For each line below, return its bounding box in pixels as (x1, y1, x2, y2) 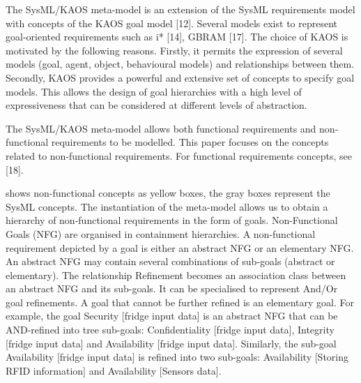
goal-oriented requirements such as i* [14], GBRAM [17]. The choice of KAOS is (6, 29, 348, 44)
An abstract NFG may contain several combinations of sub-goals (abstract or (6, 254, 335, 269)
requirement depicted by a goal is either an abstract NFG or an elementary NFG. (6, 240, 354, 255)
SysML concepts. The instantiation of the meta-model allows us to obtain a (6, 199, 328, 213)
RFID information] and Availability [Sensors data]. (6, 363, 222, 377)
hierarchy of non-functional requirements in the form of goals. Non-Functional (6, 213, 338, 227)
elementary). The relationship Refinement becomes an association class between (6, 267, 346, 282)
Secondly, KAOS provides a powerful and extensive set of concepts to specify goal (6, 70, 355, 84)
